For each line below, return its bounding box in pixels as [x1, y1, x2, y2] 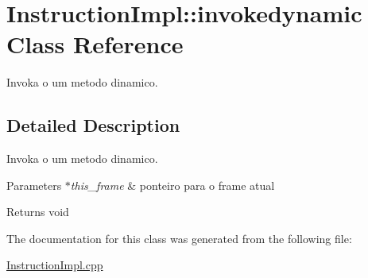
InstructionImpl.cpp [6, 257, 103, 273]
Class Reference [6, 28, 184, 60]
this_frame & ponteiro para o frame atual [70, 176, 275, 193]
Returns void [6, 203, 69, 220]
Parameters [6, 176, 62, 193]
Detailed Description [6, 113, 180, 137]
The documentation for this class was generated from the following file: [6, 230, 352, 246]
